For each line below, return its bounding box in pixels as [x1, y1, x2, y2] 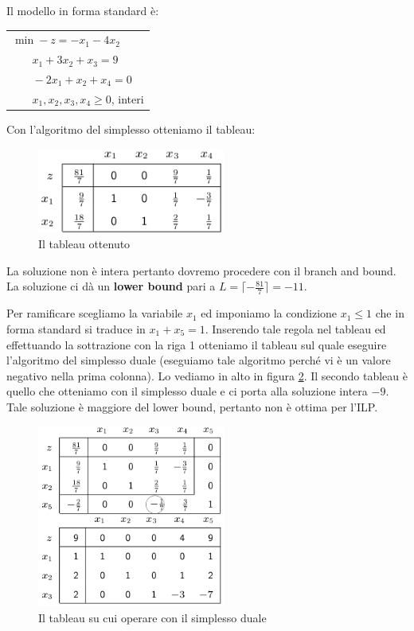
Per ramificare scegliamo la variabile [6, 305, 183, 321]
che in [375, 305, 404, 321]
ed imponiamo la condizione [201, 305, 338, 321]
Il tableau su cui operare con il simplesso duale [38, 609, 267, 625]
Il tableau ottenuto [38, 236, 131, 252]
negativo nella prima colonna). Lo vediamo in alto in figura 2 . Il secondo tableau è [6, 367, 408, 384]
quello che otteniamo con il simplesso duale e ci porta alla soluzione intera [6, 383, 368, 399]
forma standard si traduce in [6, 320, 146, 337]
